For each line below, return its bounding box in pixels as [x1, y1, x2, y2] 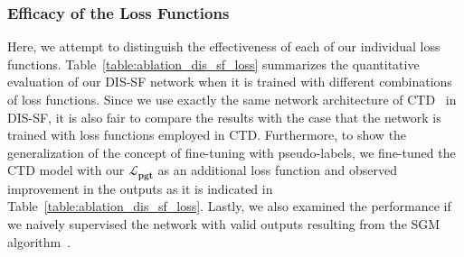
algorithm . [7, 232, 71, 251]
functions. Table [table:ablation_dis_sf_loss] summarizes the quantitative [7, 54, 420, 73]
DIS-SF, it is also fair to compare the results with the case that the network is [7, 107, 441, 126]
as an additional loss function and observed [157, 161, 397, 179]
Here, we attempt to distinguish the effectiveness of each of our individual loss [7, 37, 440, 56]
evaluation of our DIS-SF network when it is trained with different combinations [7, 72, 452, 91]
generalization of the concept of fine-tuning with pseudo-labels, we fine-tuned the [7, 142, 456, 161]
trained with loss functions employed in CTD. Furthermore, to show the [7, 125, 407, 144]
